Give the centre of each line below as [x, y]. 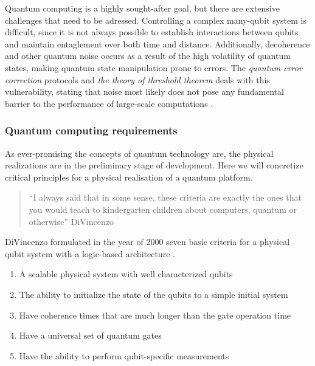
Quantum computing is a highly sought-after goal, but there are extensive [142, 8]
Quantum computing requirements [91, 130]
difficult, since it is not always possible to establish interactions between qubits [152, 32]
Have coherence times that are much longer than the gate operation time [155, 315]
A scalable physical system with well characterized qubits [126, 274]
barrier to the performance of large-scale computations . [109, 103]
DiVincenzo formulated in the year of [74, 242]
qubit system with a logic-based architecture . [90, 253]
